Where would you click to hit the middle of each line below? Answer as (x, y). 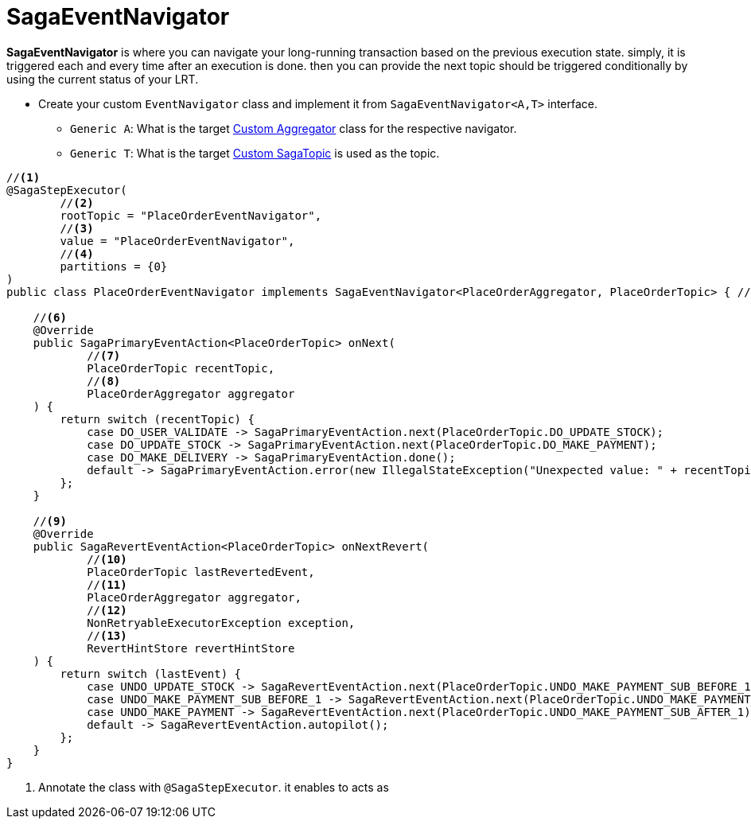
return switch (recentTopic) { (157, 419)
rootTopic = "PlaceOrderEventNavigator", (191, 215)
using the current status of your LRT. (103, 79)
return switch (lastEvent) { (151, 673)
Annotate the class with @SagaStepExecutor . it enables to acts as (214, 787)
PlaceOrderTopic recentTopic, (181, 368)
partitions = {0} (114, 266)
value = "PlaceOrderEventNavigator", (177, 241)
